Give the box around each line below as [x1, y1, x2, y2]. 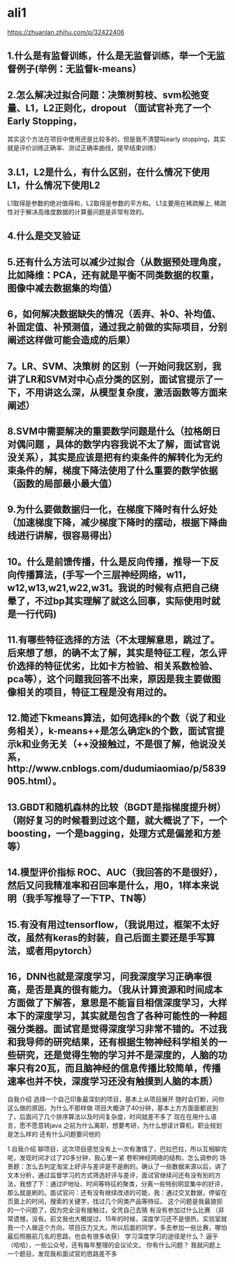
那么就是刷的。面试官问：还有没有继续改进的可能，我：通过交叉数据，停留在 [7, 1189, 227, 1197]
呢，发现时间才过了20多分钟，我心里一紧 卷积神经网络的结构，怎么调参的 [7, 1154, 218, 1162]
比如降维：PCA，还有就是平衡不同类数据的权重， [7, 269, 220, 281]
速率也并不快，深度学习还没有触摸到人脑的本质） [7, 1076, 218, 1087]
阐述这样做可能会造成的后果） [7, 334, 136, 346]
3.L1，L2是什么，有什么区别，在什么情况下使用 [7, 166, 211, 178]
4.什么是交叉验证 [7, 230, 81, 242]
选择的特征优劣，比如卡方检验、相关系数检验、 [16, 660, 218, 672]
